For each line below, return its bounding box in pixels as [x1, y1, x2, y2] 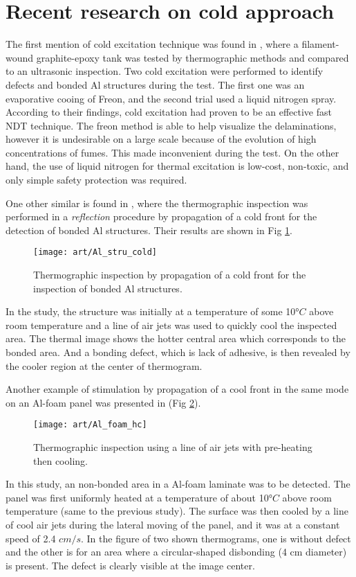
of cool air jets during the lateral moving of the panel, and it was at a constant [6, 517, 340, 532]
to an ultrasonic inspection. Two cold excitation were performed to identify [6, 64, 324, 78]
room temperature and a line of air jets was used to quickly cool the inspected [6, 317, 337, 332]
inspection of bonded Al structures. [33, 281, 182, 295]
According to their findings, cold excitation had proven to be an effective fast [6, 105, 332, 119]
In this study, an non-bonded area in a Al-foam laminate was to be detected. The [6, 477, 350, 491]
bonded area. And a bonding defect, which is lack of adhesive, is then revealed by [6, 345, 350, 359]
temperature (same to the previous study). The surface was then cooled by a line [6, 504, 348, 518]
